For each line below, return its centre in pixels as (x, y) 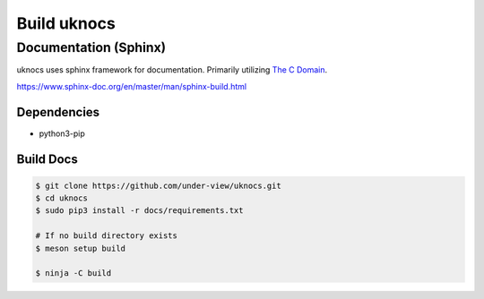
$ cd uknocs (62, 198)
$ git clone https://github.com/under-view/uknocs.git (158, 185)
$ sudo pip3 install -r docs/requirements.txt (139, 211)
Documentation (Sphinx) (91, 47)
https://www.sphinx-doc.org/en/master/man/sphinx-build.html (131, 86)
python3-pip (62, 133)
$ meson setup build (80, 248)
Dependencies (58, 112)
